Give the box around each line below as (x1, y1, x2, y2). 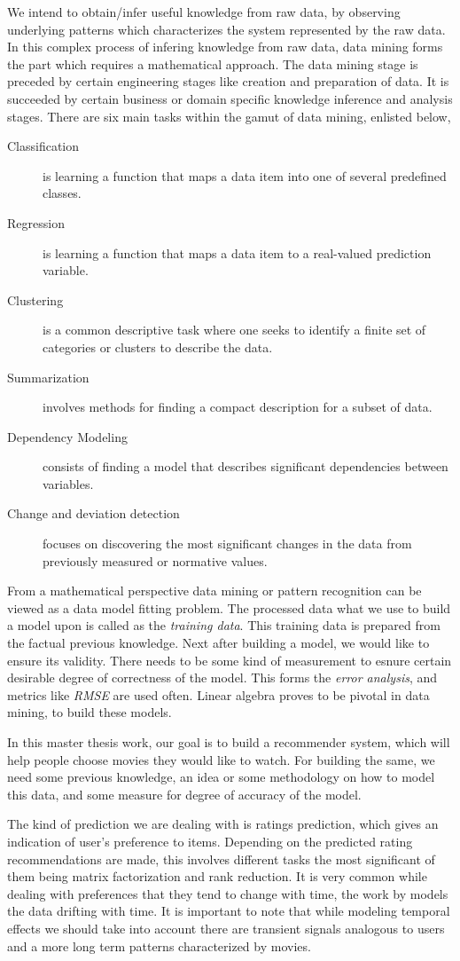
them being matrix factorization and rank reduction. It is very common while (7, 867, 427, 886)
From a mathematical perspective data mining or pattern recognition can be (7, 581, 422, 600)
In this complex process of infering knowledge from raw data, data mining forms (7, 37, 443, 56)
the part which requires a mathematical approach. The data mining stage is (7, 54, 418, 73)
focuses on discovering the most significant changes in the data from (43, 534, 412, 553)
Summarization (7, 367, 90, 386)
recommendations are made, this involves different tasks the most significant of (7, 849, 435, 868)
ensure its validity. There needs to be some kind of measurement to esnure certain (7, 650, 452, 669)
